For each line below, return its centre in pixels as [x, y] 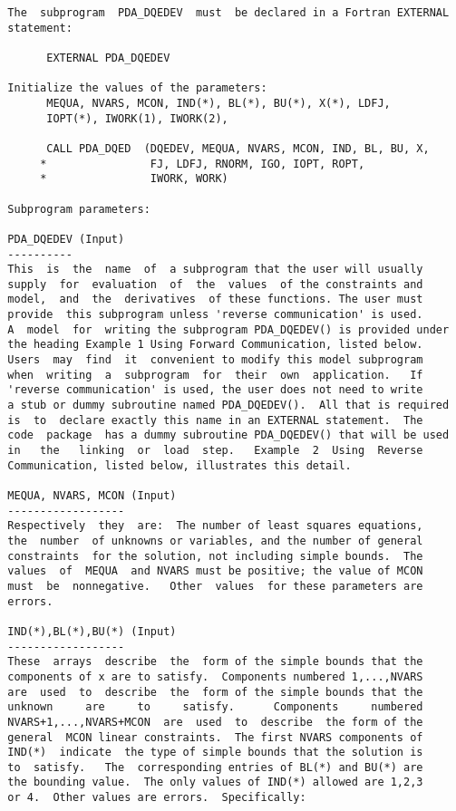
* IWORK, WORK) [134, 179]
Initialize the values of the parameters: [137, 88]
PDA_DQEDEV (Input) [66, 239]
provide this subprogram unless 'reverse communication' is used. [215, 315]
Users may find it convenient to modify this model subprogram [215, 360]
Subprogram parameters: [79, 209]
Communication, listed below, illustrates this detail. [179, 465]
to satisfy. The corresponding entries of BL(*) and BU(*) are [215, 767]
